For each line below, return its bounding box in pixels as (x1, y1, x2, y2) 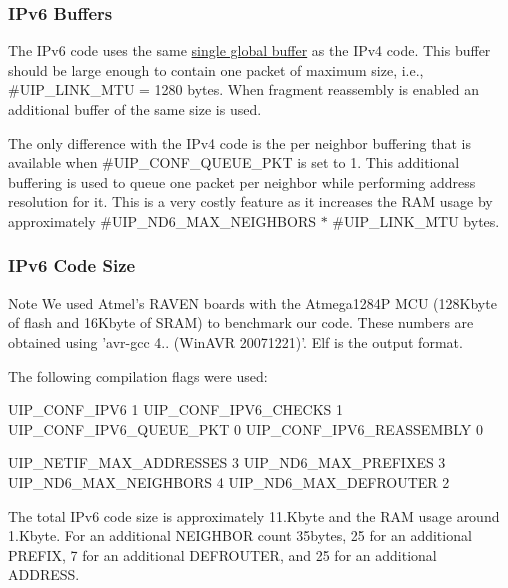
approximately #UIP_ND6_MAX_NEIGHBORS (8, 210, 316, 231)
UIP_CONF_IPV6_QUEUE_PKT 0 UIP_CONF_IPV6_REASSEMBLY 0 (8, 418, 483, 439)
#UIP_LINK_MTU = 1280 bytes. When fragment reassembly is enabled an (8, 79, 479, 100)
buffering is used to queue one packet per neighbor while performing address (8, 171, 476, 192)
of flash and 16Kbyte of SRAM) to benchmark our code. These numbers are (8, 312, 474, 333)
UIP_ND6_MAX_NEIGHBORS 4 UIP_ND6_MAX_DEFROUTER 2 (8, 471, 450, 492)
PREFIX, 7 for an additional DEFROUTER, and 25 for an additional (8, 544, 437, 565)
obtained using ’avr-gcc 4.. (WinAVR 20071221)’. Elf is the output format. (8, 331, 463, 352)
